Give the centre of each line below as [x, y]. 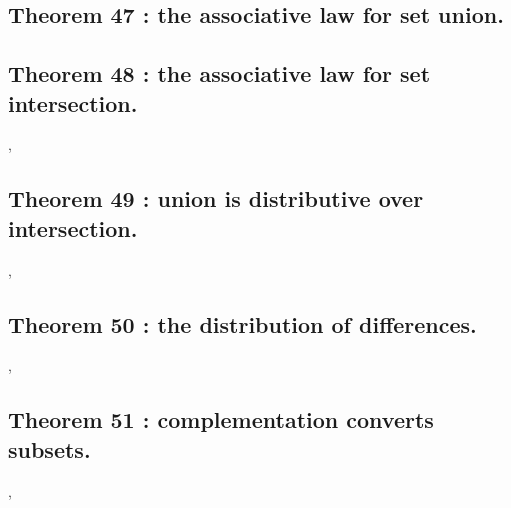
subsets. [49, 448]
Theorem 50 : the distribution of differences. [242, 323]
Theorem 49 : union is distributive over [216, 198]
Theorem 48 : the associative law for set [219, 73]
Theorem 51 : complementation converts [221, 419]
